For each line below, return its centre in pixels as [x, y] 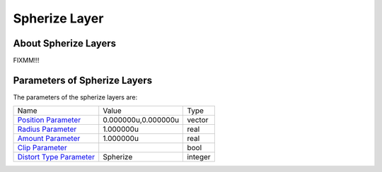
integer [199, 157]
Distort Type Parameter [56, 157]
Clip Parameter [42, 148]
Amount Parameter [49, 139]
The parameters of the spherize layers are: [75, 97]
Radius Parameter [47, 129]
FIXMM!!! [26, 61]
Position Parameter [49, 120]
